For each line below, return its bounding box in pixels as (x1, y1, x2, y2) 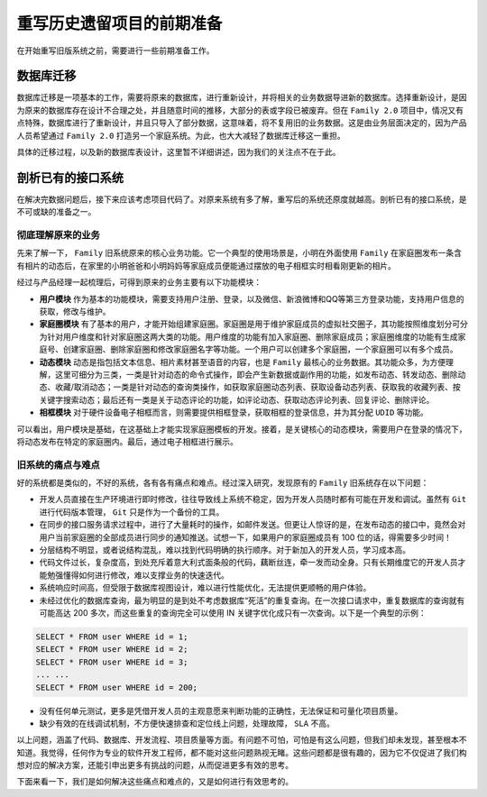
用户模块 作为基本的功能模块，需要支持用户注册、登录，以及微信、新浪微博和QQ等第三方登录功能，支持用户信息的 (39, 293, 464, 304)
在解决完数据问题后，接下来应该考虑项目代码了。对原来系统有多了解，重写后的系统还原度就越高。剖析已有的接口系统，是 (16, 194, 467, 205)
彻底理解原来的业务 (16, 229, 101, 242)
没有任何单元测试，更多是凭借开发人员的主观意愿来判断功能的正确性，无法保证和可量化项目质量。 (39, 705, 403, 716)
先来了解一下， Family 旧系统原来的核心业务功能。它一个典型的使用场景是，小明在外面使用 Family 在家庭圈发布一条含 (16, 248, 462, 259)
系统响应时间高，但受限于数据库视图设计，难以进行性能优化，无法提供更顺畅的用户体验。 (39, 582, 372, 593)
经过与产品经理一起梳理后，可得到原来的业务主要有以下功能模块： (16, 277, 262, 288)
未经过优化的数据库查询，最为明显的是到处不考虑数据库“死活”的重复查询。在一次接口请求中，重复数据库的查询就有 (39, 595, 465, 606)
